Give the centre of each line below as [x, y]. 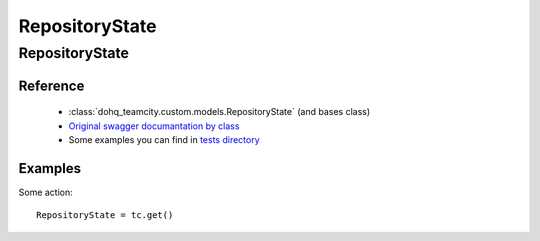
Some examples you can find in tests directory [164, 139]
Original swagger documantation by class [154, 126]
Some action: [46, 192]
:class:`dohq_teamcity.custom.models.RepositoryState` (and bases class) [219, 112]
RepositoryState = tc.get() [105, 215]
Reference [51, 85]
